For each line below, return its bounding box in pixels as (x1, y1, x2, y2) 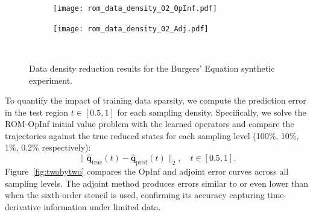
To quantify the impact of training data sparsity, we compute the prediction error (5, 94, 306, 107)
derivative (5, 200, 41, 213)
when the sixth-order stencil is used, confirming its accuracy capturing (5, 189, 265, 201)
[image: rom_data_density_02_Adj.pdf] (53, 24, 209, 33)
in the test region (5, 105, 69, 118)
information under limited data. (43, 200, 161, 213)
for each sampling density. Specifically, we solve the (117, 105, 306, 118)
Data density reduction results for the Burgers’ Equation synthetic (29, 61, 275, 74)
